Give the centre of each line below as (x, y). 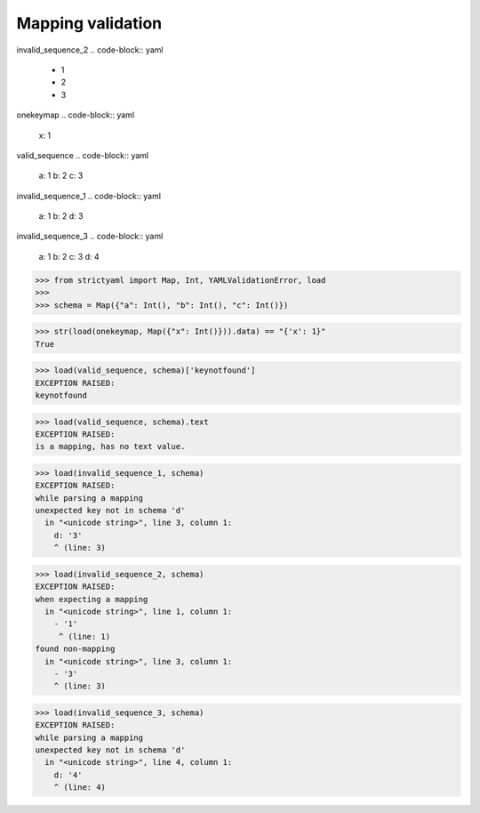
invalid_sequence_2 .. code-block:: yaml (90, 50)
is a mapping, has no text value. (110, 447)
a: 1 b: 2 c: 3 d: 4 (69, 256)
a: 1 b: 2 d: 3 (61, 216)
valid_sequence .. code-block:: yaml (83, 155)
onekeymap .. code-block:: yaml (76, 115)
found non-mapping (75, 649)
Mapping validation (89, 23)
